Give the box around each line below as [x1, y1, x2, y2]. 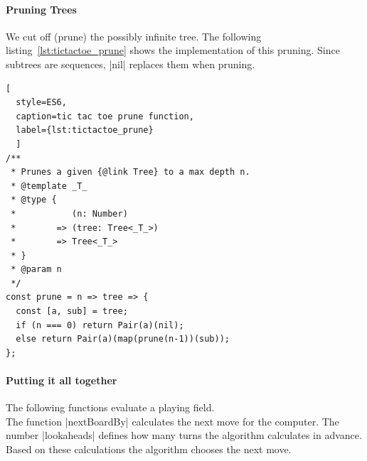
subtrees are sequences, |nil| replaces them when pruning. [6, 56, 255, 71]
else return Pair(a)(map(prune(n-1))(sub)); [16, 334, 230, 345]
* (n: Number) [11, 208, 128, 219]
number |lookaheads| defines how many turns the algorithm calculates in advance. [6, 428, 362, 443]
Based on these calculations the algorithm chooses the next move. [6, 442, 292, 457]
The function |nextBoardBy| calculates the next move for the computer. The [6, 413, 339, 428]
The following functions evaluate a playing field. [6, 400, 215, 415]
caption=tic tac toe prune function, [16, 111, 194, 121]
